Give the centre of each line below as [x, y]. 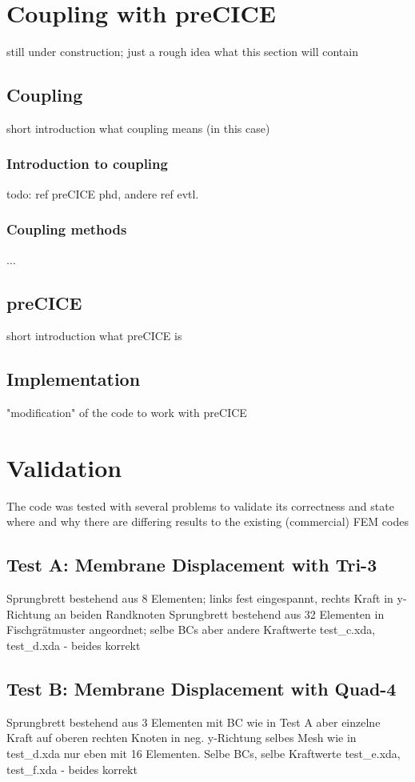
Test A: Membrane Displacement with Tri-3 [192, 565]
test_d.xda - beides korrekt [74, 646]
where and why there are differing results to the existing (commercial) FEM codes [207, 521]
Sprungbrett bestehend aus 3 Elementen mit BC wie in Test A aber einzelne [194, 722]
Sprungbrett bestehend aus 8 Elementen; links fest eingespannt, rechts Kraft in [200, 598]
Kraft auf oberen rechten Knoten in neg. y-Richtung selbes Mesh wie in [182, 738]
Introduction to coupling [87, 164]
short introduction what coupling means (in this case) [138, 128]
